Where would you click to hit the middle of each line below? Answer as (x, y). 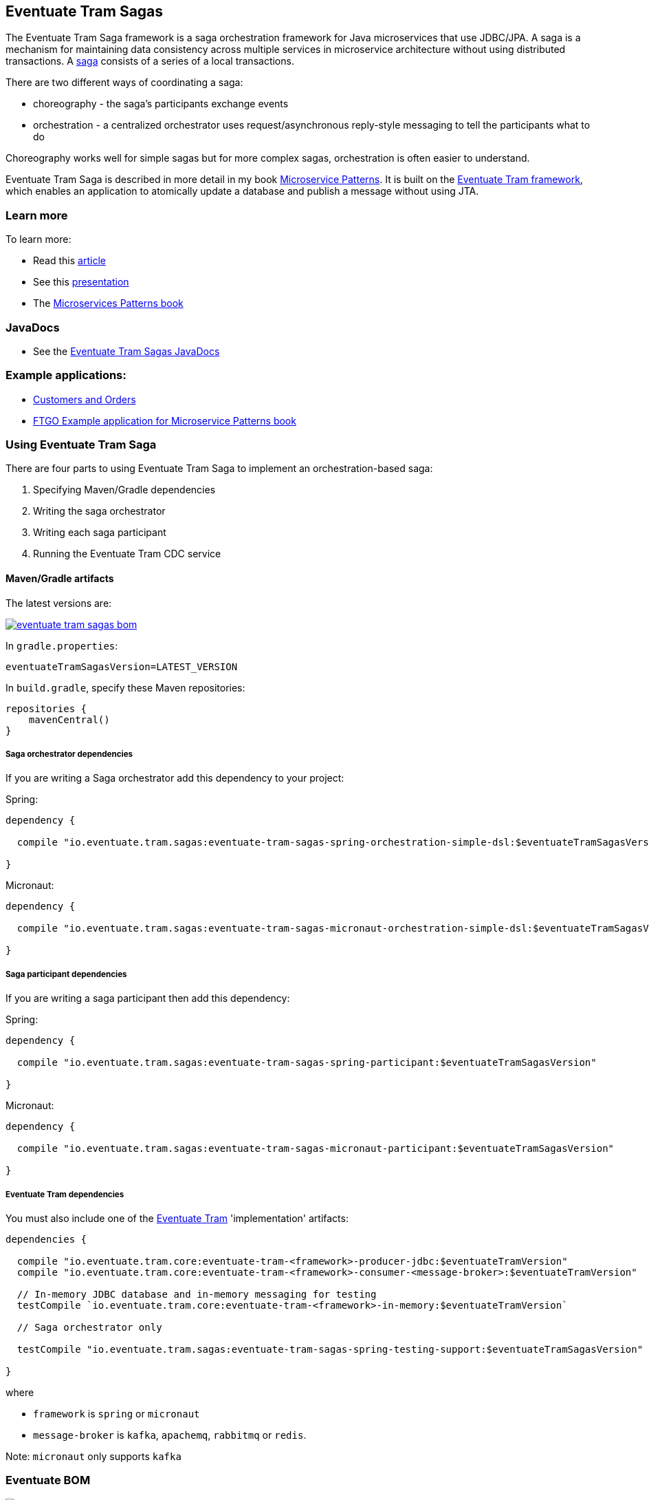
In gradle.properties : (62, 645)
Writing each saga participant (100, 533)
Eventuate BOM (48, 1480)
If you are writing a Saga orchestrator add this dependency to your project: (175, 778)
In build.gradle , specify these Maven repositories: (125, 687)
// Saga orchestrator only (89, 1327)
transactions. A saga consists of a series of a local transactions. (150, 61)
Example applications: (66, 375)
